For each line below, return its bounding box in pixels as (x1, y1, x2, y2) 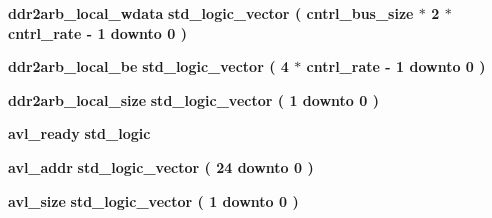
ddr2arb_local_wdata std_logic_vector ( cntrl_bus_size (8, 3, 414, 23)
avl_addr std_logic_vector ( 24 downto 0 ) (8, 156, 314, 177)
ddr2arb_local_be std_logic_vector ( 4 (8, 56, 289, 77)
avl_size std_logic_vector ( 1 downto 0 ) (8, 190, 299, 211)
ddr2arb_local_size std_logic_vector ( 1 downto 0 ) (8, 89, 379, 110)
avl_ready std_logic (8, 123, 151, 144)
